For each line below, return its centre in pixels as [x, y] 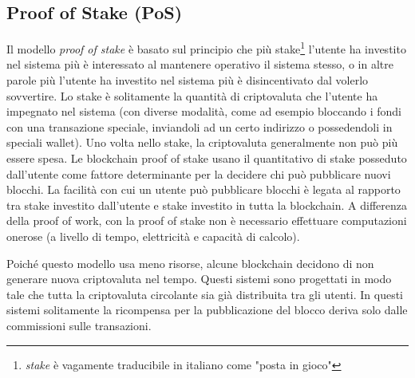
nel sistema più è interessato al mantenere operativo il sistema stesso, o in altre [200, 64]
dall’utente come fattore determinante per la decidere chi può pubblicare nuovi [199, 173]
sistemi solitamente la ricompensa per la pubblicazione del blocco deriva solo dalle [207, 310]
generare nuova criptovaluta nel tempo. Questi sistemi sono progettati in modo [199, 279]
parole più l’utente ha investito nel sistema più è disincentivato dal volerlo [188, 80]
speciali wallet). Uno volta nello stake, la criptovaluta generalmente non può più [202, 142]
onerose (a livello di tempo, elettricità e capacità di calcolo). [153, 236]
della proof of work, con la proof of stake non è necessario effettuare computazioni [207, 220]
